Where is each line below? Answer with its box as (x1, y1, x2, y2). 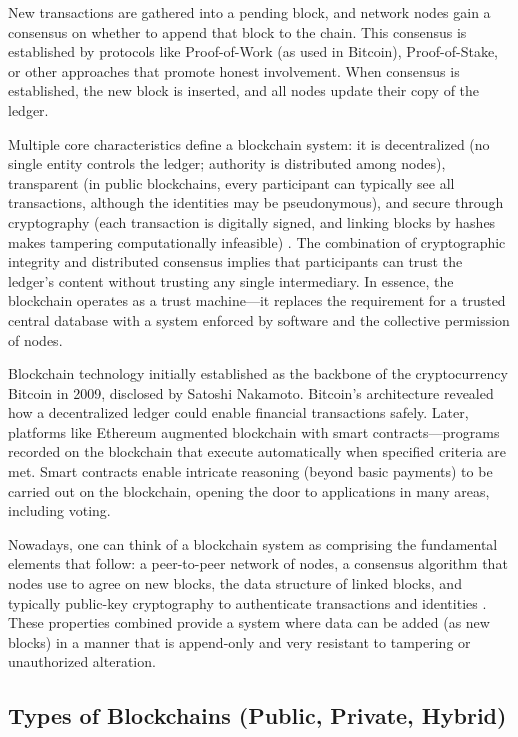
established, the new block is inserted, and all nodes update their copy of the (8, 80, 480, 101)
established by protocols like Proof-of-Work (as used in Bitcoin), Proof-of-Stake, (8, 41, 498, 62)
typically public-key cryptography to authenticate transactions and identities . (8, 592, 487, 613)
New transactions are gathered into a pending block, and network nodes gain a (8, 2, 491, 22)
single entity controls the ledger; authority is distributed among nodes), (8, 153, 446, 174)
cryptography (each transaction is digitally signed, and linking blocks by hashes (8, 211, 496, 232)
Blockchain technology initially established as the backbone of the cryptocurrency (8, 363, 508, 384)
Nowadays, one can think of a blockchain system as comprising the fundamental (8, 533, 498, 554)
